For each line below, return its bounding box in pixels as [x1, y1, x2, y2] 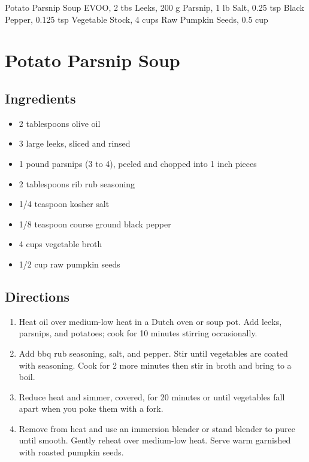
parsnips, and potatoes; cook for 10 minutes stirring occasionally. [19, 327, 257, 339]
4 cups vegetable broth [19, 238, 102, 250]
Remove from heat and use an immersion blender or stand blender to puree [19, 422, 295, 434]
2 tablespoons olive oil [19, 117, 101, 129]
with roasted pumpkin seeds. [19, 446, 124, 458]
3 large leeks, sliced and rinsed [19, 137, 131, 150]
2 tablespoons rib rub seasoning [19, 177, 135, 190]
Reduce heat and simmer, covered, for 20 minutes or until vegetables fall [19, 390, 285, 403]
